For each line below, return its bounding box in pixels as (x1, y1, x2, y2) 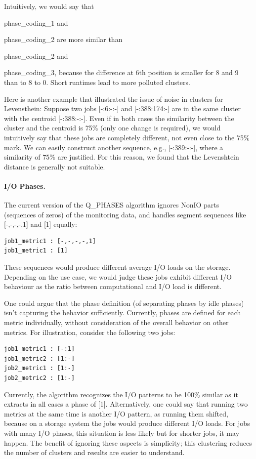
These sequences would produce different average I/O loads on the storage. (4, 262, 231, 272)
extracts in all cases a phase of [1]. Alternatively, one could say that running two (4, 399, 248, 409)
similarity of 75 (4, 152, 50, 162)
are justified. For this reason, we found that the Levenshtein (57, 152, 239, 162)
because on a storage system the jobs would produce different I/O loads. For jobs (4, 418, 250, 428)
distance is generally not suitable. (4, 161, 105, 171)
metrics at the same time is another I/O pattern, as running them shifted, (4, 408, 228, 418)
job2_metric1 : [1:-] (4, 365, 75, 372)
